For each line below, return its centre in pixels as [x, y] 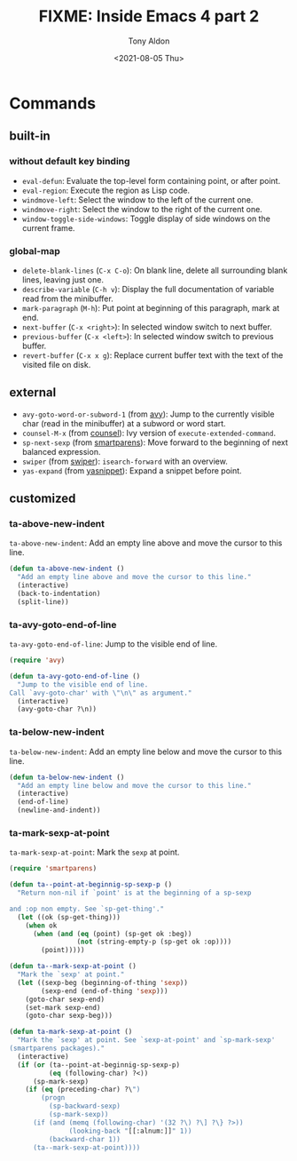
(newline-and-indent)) [59, 810]
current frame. [48, 227]
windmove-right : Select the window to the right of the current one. [142, 209]
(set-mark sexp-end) [63, 1007]
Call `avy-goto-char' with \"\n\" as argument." [101, 693]
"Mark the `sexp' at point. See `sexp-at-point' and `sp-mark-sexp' [146, 1040]
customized [43, 499]
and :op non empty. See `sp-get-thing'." [87, 909]
